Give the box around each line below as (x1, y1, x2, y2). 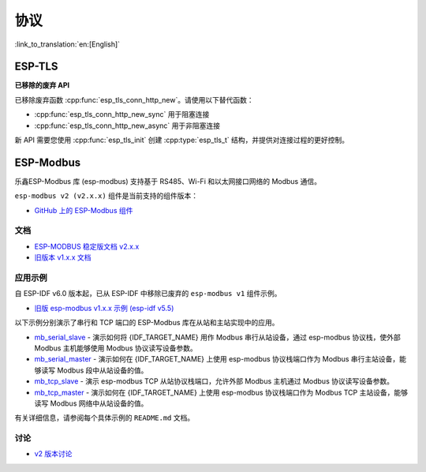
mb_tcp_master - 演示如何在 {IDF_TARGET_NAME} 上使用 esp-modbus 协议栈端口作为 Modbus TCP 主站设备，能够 (34, 388, 408, 397)
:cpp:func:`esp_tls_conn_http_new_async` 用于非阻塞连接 (34, 121, 221, 130)
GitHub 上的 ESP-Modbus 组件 (34, 205, 133, 215)
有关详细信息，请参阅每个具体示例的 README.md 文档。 (14, 413, 195, 422)
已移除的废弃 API (14, 81, 70, 90)
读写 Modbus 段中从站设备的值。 (40, 365, 148, 375)
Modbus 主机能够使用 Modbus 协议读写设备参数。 (34, 343, 197, 353)
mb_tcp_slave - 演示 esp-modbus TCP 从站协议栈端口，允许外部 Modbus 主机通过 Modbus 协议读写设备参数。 (34, 376, 394, 386)
